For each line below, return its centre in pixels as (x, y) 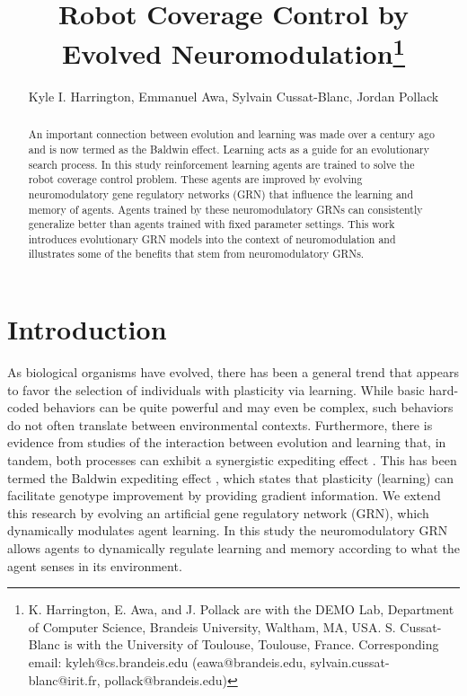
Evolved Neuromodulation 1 (233, 51)
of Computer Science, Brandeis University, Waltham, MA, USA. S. (212, 626)
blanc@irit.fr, (64, 679)
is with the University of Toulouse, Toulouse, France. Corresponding (251, 644)
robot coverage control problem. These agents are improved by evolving (195, 179)
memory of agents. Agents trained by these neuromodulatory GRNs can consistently (225, 209)
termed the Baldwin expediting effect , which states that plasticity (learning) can (231, 477)
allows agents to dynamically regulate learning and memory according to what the (233, 548)
